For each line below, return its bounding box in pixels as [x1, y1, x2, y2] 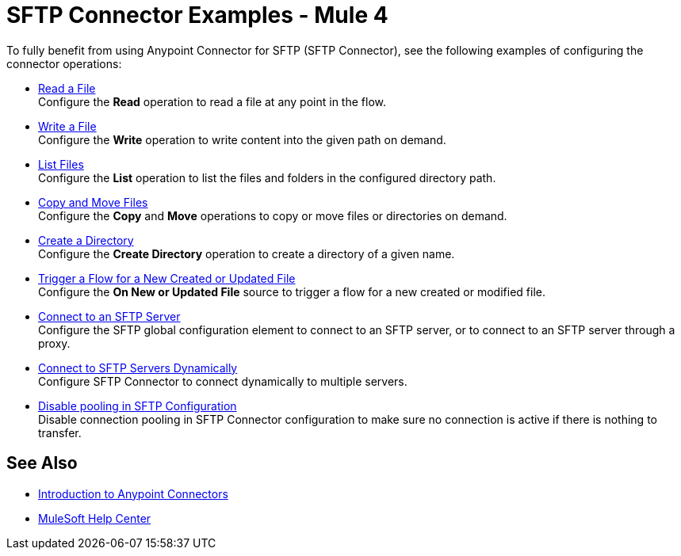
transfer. [38, 425, 82, 440]
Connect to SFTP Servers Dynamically [38, 360, 238, 375]
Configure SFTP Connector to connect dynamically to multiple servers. [38, 374, 407, 388]
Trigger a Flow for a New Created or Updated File [38, 271, 296, 285]
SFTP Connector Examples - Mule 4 [6, 2, 388, 29]
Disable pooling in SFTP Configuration [38, 398, 237, 413]
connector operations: [6, 56, 122, 70]
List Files [38, 157, 84, 171]
